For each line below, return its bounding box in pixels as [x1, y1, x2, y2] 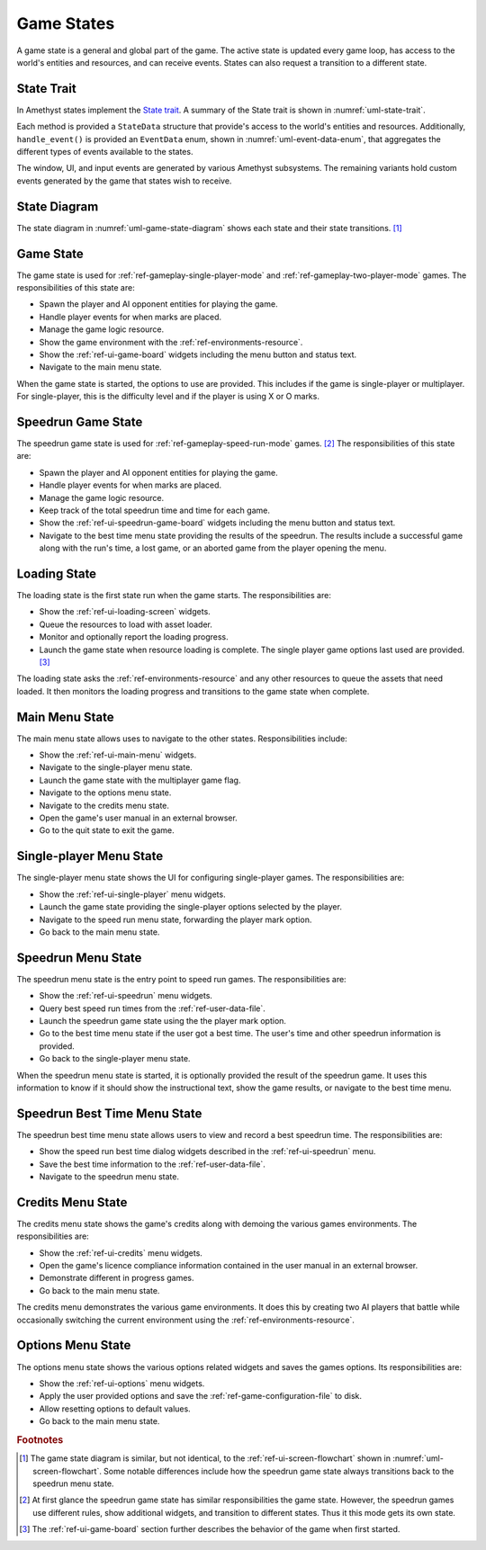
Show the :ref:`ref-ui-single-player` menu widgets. [39, 889, 226, 900]
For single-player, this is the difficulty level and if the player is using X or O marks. [16, 391, 319, 402]
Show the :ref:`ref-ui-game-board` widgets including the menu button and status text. [39, 349, 357, 360]
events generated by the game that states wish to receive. [16, 175, 232, 186]
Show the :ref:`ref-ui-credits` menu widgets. [39, 1247, 202, 1259]
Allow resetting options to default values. [39, 1403, 191, 1414]
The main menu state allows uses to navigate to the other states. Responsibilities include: [16, 733, 348, 744]
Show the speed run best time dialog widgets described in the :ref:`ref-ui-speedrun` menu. [39, 1146, 376, 1157]
